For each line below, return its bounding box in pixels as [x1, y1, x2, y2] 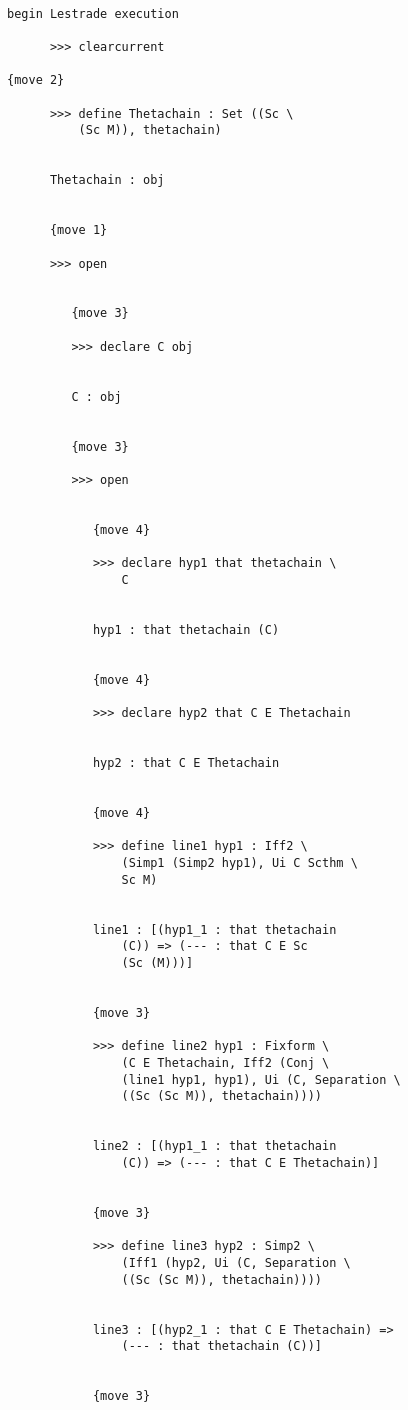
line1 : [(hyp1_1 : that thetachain [92, 922, 337, 937]
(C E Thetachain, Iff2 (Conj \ [121, 1056, 330, 1070]
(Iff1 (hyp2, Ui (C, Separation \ [121, 1255, 351, 1270]
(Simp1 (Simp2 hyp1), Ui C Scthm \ [121, 856, 358, 871]
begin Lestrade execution [7, 6, 179, 21]
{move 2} [7, 73, 65, 88]
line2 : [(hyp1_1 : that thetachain [92, 1139, 337, 1154]
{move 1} [49, 223, 108, 238]
